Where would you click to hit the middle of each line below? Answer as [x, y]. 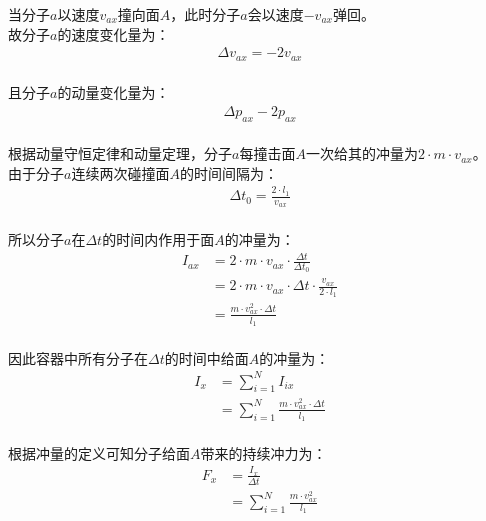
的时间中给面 [206, 357]
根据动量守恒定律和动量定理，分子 [120, 153]
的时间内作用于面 [158, 239]
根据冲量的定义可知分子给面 [99, 452]
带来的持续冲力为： [263, 452]
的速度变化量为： [113, 33]
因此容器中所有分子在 [78, 357]
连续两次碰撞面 [120, 172]
